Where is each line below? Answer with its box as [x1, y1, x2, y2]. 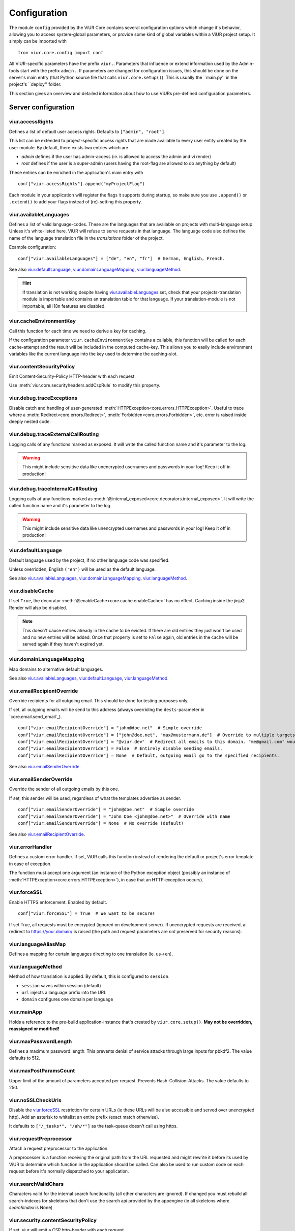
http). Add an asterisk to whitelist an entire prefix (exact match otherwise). [9, 1114, 159, 1120]
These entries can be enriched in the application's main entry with [9, 169, 144, 175]
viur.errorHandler [9, 843, 52, 850]
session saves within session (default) [21, 982, 101, 988]
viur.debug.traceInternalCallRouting [9, 486, 98, 492]
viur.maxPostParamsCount [9, 1068, 75, 1074]
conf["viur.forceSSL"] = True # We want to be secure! [18, 911, 155, 916]
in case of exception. [9, 861, 52, 867]
